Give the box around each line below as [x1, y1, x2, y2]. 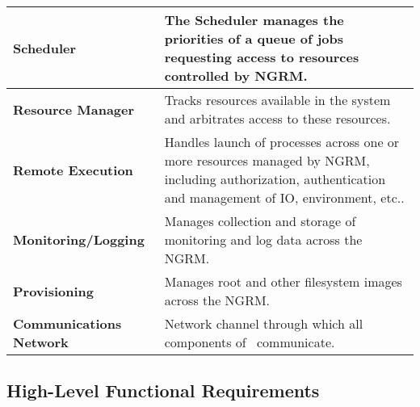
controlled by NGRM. [164, 66, 308, 85]
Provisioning [13, 281, 94, 300]
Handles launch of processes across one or [164, 132, 400, 151]
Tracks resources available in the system [164, 90, 391, 109]
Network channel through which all [164, 314, 363, 333]
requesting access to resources [164, 48, 359, 66]
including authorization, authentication [164, 170, 386, 188]
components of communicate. [164, 333, 335, 351]
